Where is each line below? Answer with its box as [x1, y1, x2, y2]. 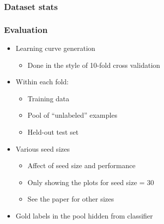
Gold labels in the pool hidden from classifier [15, 211, 153, 221]
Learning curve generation [15, 43, 95, 53]
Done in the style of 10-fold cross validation [27, 59, 161, 70]
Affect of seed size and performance [27, 160, 136, 171]
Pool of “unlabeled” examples [27, 110, 117, 120]
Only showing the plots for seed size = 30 [27, 177, 154, 187]
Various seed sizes [15, 143, 70, 154]
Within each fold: [15, 76, 69, 87]
